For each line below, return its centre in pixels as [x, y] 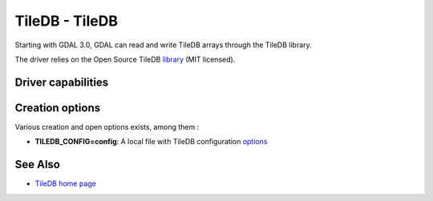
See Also [37, 165]
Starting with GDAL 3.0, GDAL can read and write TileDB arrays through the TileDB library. [163, 45]
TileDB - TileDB [66, 21]
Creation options [57, 108]
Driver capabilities [62, 82]
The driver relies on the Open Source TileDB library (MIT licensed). [125, 59]
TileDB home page [65, 183]
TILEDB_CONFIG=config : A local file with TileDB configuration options [151, 142]
